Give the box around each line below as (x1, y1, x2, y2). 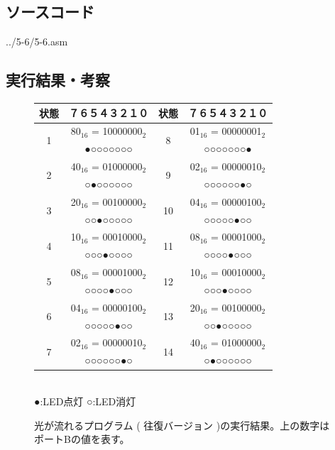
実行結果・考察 (6, 69, 110, 91)
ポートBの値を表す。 (34, 432, 130, 446)
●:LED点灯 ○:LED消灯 (34, 394, 136, 408)
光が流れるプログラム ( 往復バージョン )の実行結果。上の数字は (34, 417, 330, 432)
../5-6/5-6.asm (6, 34, 68, 49)
